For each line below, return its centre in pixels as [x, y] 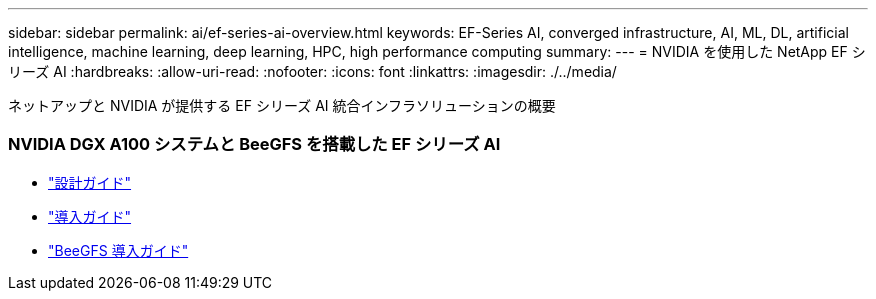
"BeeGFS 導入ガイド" [118, 250]
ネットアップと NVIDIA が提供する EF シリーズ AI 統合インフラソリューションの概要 [282, 105]
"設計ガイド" [90, 182]
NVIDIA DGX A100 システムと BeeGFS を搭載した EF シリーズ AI [254, 144]
